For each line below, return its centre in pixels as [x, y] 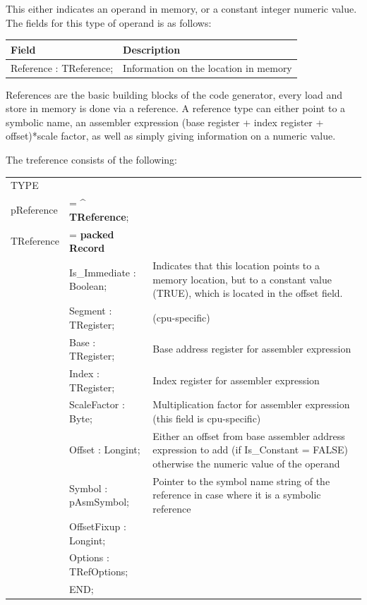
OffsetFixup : [98, 526]
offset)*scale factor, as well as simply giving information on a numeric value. [171, 136]
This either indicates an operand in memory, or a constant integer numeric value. [181, 8]
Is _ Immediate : [103, 272]
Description [152, 49]
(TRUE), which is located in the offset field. [248, 293]
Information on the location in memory [207, 67]
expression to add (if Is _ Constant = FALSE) [250, 450]
